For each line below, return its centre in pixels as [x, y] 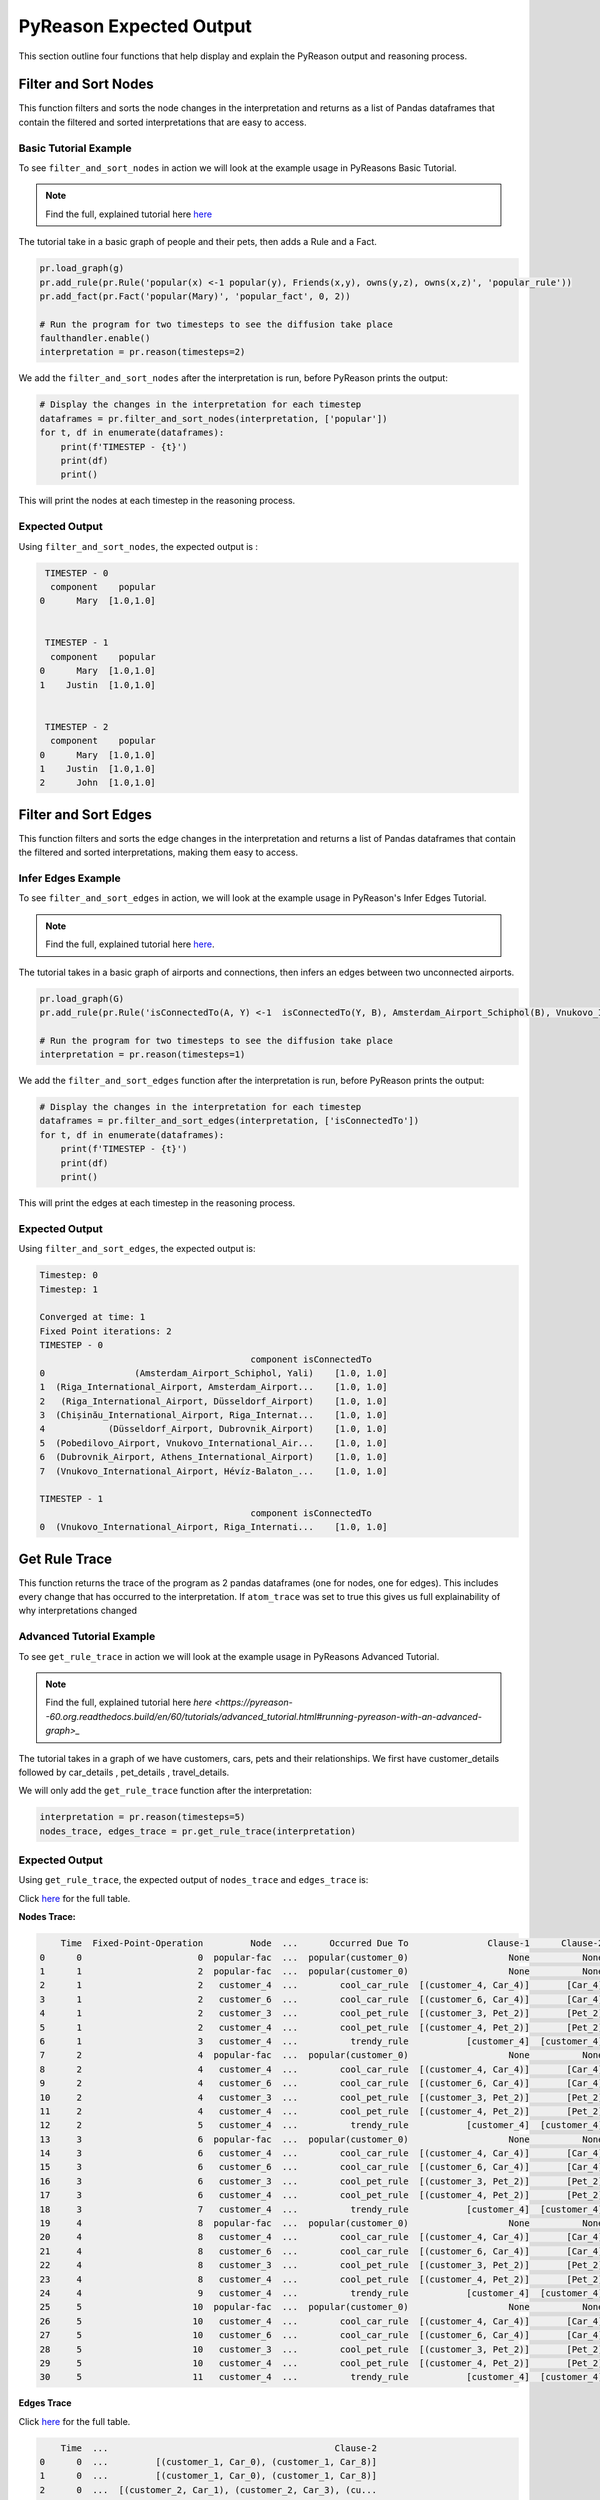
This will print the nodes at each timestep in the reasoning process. [157, 501]
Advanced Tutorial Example [87, 1637]
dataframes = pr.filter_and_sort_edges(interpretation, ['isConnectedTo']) [229, 1121]
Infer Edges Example [69, 878]
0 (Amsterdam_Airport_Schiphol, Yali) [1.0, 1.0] [213, 1373]
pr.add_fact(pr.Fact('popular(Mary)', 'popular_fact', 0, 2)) [195, 296]
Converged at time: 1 [92, 1317]
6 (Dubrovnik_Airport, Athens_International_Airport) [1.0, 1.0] [213, 1457]
